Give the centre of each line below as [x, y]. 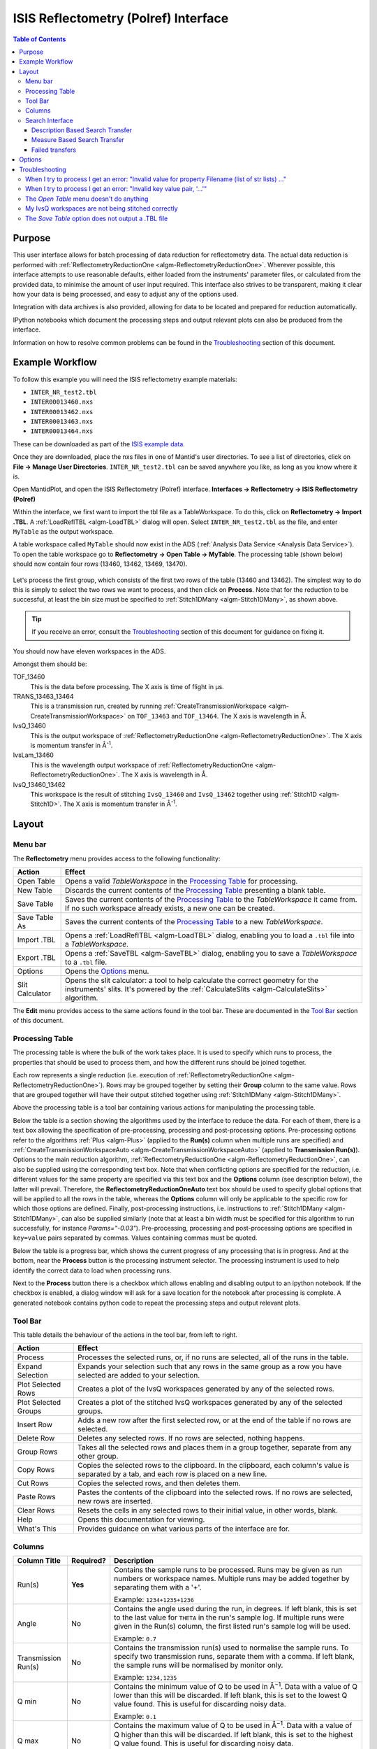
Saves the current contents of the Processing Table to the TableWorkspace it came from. [211, 899]
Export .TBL [36, 957]
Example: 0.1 [135, 1716]
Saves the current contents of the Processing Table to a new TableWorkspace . [194, 921]
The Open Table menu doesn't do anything [87, 199]
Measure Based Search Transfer [78, 140]
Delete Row [36, 1438]
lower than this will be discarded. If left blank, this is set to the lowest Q [231, 1695]
